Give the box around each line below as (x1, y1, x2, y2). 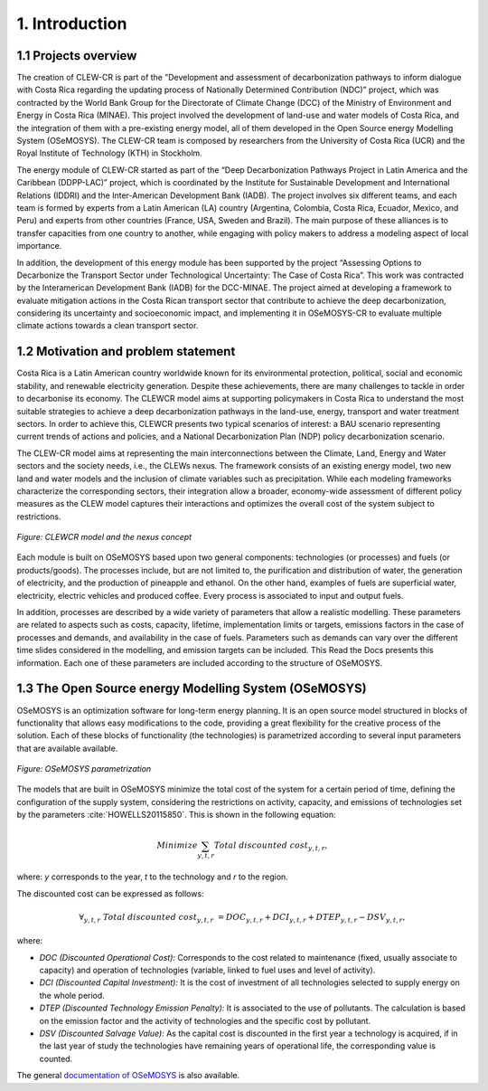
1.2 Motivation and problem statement (16, 344, 236, 359)
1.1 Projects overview (16, 48, 137, 63)
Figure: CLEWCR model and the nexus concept (16, 532, 192, 543)
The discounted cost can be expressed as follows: (16, 887, 204, 899)
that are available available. (16, 743, 118, 754)
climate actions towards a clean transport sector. (16, 320, 199, 331)
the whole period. (39, 990, 106, 1001)
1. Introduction (16, 14, 127, 33)
